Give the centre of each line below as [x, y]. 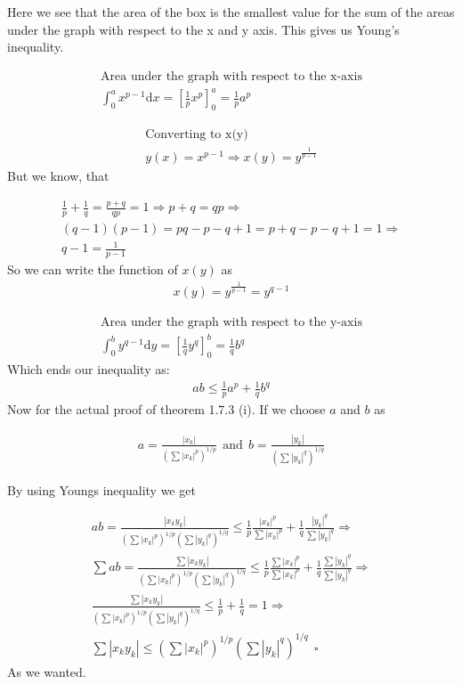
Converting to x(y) [197, 135]
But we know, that [58, 175]
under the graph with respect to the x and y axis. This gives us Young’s [203, 29]
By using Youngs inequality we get [101, 489]
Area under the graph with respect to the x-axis [231, 76]
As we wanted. [47, 671]
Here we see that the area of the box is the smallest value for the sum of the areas [231, 12]
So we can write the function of [93, 269]
